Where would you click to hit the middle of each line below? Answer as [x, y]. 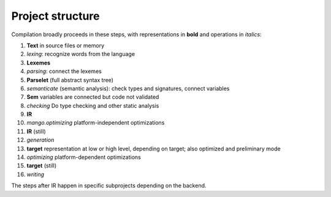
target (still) [42, 166]
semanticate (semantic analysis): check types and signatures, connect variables [128, 88]
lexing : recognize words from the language [81, 54]
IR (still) [36, 131]
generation [40, 140]
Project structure [55, 16]
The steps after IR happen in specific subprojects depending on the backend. [109, 186]
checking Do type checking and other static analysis [93, 106]
